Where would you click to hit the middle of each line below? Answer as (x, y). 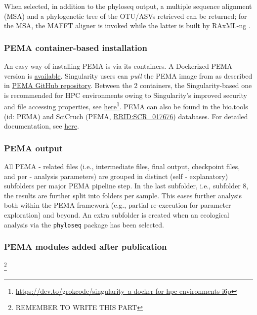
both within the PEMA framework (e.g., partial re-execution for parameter (118, 205)
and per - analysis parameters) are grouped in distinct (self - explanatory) (116, 176)
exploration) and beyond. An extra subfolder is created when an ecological (117, 215)
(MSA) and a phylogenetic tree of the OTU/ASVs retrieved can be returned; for (126, 16)
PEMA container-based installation (76, 47)
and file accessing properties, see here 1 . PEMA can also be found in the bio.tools (126, 106)
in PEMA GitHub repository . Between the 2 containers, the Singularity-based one (128, 85)
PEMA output (33, 148)
